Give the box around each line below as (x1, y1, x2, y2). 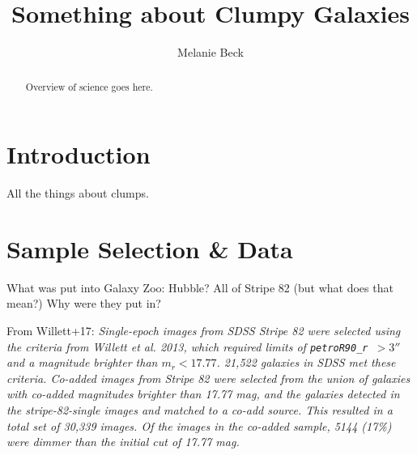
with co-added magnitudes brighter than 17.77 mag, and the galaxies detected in (6, 385, 400, 402)
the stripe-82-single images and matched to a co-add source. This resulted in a (6, 402, 393, 419)
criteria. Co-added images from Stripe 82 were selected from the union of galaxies (6, 369, 411, 386)
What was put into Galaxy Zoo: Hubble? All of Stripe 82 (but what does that (6, 279, 394, 296)
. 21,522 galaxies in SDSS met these (216, 354, 396, 371)
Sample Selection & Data (6, 232, 293, 265)
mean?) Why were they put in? (6, 295, 161, 312)
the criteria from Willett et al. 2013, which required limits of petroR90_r (6, 338, 368, 355)
